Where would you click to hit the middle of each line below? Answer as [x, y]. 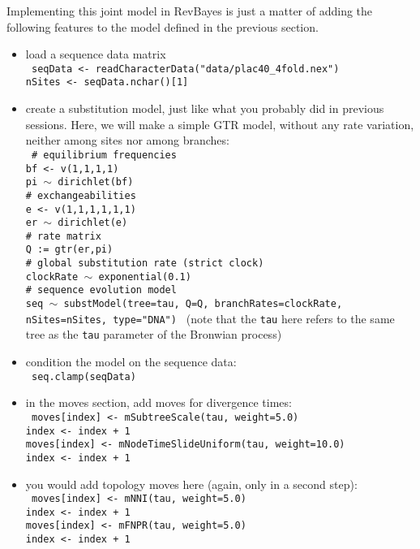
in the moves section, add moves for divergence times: [159, 402]
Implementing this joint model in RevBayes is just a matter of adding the [190, 11]
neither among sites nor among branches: [127, 140]
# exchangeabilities [81, 195]
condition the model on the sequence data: [131, 362]
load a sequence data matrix [96, 54]
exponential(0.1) [145, 277]
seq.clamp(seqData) [84, 376]
